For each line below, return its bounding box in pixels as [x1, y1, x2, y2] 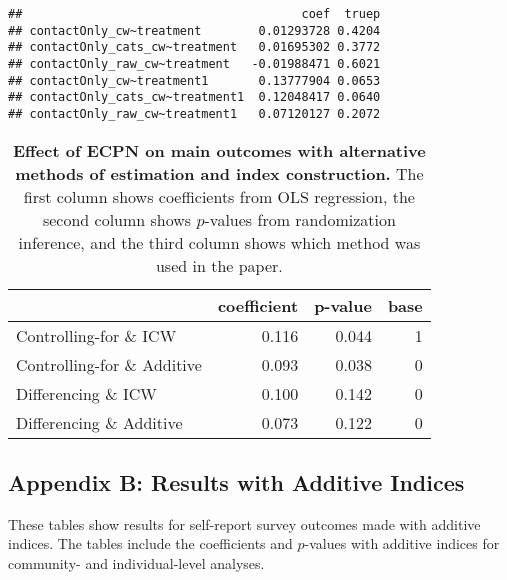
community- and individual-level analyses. [8, 552, 265, 573]
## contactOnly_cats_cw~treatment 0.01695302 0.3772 [8, 40, 381, 55]
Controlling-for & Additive [16, 352, 202, 376]
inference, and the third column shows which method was [18, 230, 421, 254]
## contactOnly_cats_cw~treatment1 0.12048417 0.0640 [8, 90, 381, 105]
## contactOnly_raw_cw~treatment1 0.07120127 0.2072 [8, 106, 381, 121]
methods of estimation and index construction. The [15, 161, 424, 185]
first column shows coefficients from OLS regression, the [23, 184, 415, 208]
